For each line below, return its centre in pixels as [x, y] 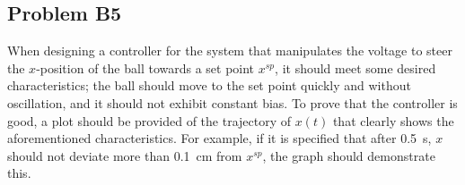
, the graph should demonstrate [349, 155]
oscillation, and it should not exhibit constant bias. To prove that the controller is [232, 102]
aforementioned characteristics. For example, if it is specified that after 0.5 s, [219, 138]
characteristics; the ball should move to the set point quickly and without [209, 85]
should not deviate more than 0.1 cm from [125, 155]
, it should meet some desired [355, 67]
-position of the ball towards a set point [145, 67]
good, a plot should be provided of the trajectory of [149, 120]
